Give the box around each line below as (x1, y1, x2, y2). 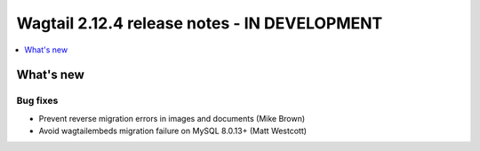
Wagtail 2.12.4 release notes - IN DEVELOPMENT (16, 13, 383, 33)
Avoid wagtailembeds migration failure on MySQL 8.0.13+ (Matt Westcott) (38, 125, 307, 137)
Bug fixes (16, 94, 59, 107)
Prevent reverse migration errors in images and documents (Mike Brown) (38, 113, 306, 123)
